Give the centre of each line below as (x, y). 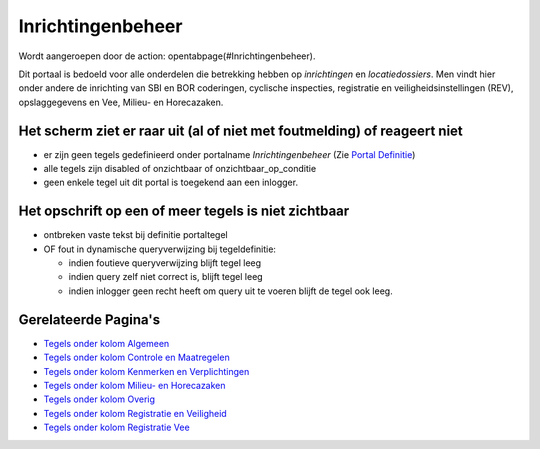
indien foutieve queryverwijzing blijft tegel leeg (165, 263)
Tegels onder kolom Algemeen (106, 343)
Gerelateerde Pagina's (89, 319)
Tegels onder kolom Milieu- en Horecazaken (134, 385)
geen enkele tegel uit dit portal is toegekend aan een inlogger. (171, 182)
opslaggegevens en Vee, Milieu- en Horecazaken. (121, 102)
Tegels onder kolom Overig (99, 399)
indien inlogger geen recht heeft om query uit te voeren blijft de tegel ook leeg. (231, 291)
